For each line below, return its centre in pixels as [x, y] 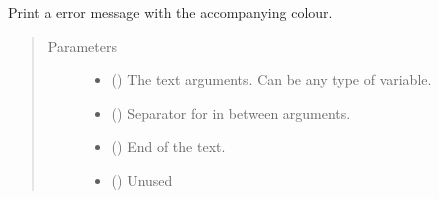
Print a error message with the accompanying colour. [170, 12]
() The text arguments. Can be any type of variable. [271, 79]
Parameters [82, 45]
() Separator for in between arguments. [231, 112]
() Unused [142, 179]
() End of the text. [168, 146]
